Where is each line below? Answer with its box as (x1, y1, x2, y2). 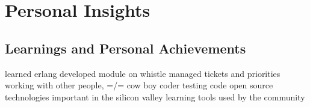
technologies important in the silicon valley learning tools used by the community (5, 90, 305, 103)
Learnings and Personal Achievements (5, 38, 246, 57)
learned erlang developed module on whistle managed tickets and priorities (5, 67, 281, 79)
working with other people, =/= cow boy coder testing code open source (5, 79, 273, 91)
